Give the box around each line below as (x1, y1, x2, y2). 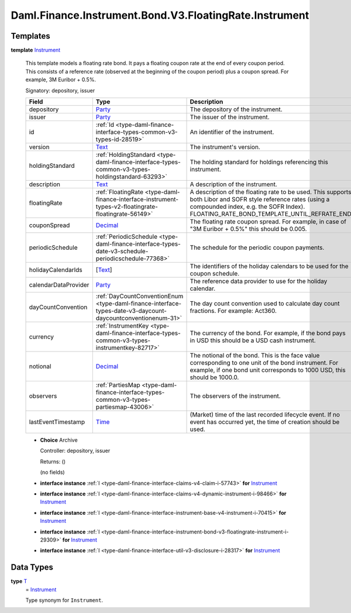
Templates (11, 31, 50, 41)
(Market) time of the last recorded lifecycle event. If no (190, 411, 340, 419)
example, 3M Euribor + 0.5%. (25, 76, 97, 83)
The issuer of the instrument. (190, 113, 270, 121)
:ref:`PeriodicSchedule (95, 233, 158, 241)
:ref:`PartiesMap (95, 381, 140, 389)
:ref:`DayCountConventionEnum (95, 292, 184, 301)
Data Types (11, 562, 54, 573)
